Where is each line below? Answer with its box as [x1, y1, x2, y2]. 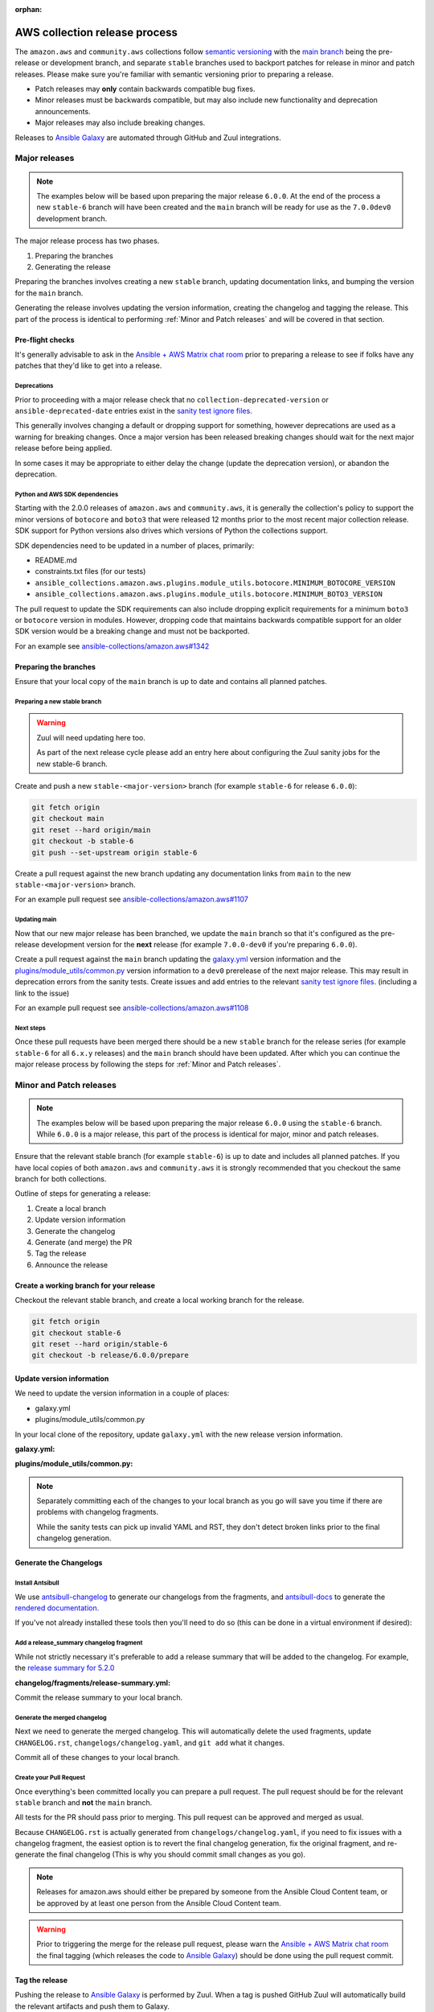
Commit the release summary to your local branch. [14, 1692, 183, 1702]
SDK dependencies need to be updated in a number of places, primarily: [14, 540, 255, 550]
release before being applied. [14, 443, 113, 453]
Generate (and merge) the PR [35, 1238, 133, 1247]
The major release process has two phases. [14, 236, 160, 245]
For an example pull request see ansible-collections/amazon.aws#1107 [14, 894, 248, 905]
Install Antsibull [14, 1579, 59, 1587]
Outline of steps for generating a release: [14, 1189, 151, 1198]
